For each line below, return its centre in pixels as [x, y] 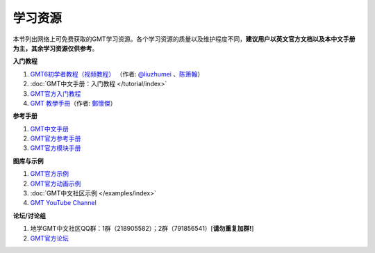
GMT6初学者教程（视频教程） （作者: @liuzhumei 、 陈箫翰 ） [117, 74]
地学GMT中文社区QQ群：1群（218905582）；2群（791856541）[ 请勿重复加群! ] [142, 229]
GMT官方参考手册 [56, 138]
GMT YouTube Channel [63, 203]
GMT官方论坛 [50, 238]
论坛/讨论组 [30, 215]
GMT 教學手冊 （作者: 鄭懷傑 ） [74, 103]
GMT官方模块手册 [56, 148]
